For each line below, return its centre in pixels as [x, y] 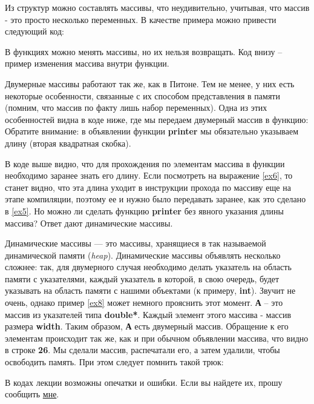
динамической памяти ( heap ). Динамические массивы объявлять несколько [143, 255]
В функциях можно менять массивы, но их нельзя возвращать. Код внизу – [144, 51]
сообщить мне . [32, 394]
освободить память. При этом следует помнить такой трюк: [114, 362]
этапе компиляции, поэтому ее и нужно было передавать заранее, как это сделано [155, 199]
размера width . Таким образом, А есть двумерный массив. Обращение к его [147, 326]
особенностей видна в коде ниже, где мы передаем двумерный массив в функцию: [157, 119]
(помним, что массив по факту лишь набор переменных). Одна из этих [136, 108]
